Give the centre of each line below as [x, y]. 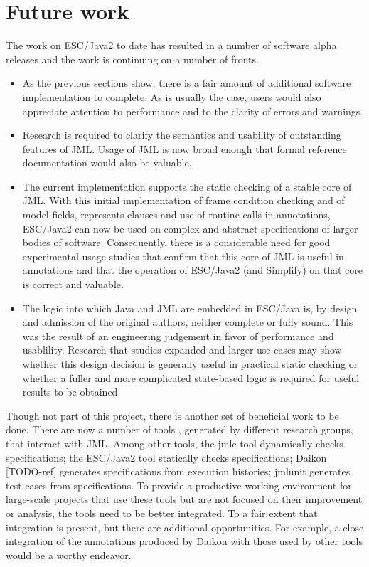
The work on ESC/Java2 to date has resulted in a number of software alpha [171, 45]
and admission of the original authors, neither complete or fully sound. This [188, 322]
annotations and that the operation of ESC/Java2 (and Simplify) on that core [192, 270]
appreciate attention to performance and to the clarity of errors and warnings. [193, 111]
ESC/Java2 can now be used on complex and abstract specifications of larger [190, 228]
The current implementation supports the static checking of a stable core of [187, 186]
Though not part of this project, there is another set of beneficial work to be [172, 415]
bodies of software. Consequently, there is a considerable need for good [176, 242]
